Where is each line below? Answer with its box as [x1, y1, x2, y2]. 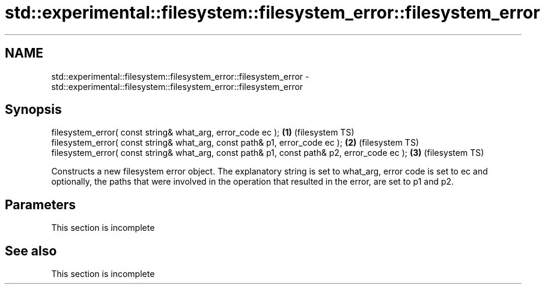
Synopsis [5, 102, 62, 118]
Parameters [5, 197, 76, 212]
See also [5, 243, 57, 258]
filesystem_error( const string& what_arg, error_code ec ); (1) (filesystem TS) [51, 127, 355, 138]
